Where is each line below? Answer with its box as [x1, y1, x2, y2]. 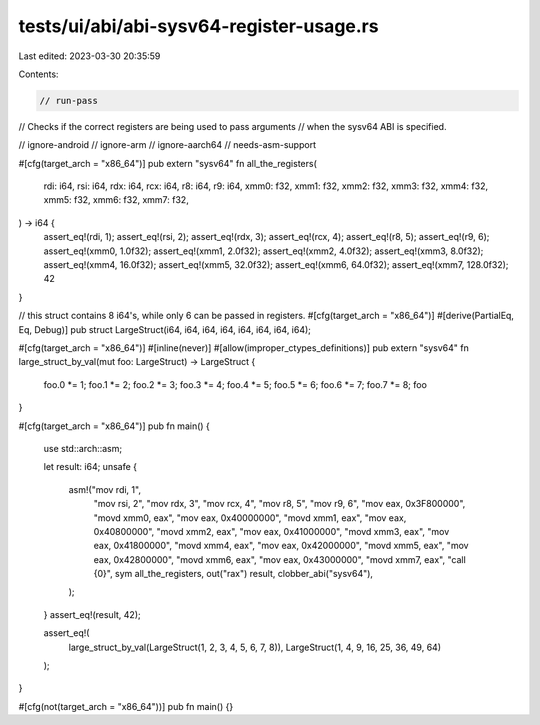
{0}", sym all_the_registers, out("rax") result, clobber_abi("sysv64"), [93, 568, 374, 580]
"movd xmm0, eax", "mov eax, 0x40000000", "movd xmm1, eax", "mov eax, [93, 511, 407, 524]
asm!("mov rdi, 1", [68, 483, 142, 495]
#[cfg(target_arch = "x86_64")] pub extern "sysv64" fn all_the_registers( [18, 157, 317, 169]
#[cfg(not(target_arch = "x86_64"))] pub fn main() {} [18, 700, 234, 712]
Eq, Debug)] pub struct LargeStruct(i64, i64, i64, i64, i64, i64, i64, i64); [18, 323, 312, 335]
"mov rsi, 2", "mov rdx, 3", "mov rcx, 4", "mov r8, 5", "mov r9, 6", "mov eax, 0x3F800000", [93, 498, 466, 510]
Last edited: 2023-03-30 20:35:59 [18, 50, 161, 62]
